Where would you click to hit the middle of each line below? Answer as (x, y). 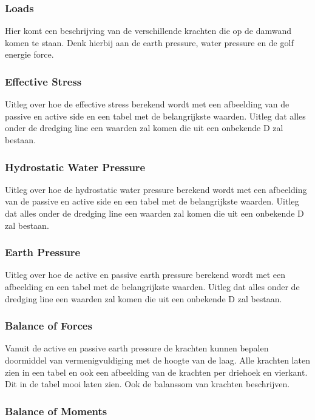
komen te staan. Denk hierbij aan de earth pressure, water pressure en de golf (149, 42)
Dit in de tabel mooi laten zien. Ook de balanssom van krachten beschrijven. (147, 384)
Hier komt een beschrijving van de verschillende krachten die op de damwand (148, 31)
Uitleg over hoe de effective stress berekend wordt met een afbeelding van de (147, 104)
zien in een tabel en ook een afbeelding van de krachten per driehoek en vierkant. (156, 372)
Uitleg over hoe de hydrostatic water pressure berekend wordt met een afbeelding (156, 189)
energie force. (29, 54)
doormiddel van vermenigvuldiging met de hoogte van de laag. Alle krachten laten (157, 360)
